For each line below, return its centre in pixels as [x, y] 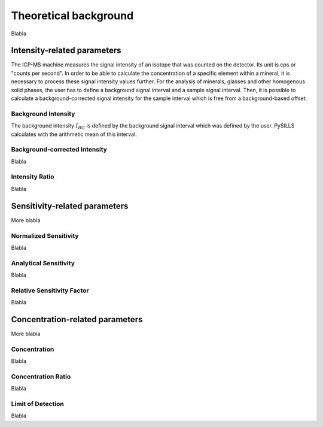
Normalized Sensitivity [45, 235]
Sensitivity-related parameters [70, 206]
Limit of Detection [37, 404]
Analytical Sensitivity [43, 263]
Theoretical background [72, 16]
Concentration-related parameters [77, 320]
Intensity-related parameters [66, 51]
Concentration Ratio [41, 376]
